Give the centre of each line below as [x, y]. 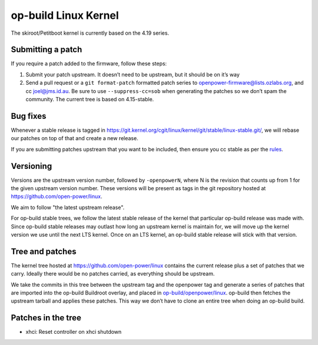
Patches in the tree [46, 318]
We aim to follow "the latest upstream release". [68, 207]
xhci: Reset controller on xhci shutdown [74, 332]
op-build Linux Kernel [65, 15]
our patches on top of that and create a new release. [74, 138]
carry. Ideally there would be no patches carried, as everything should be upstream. [113, 274]
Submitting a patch [47, 50]
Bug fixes [29, 116]
